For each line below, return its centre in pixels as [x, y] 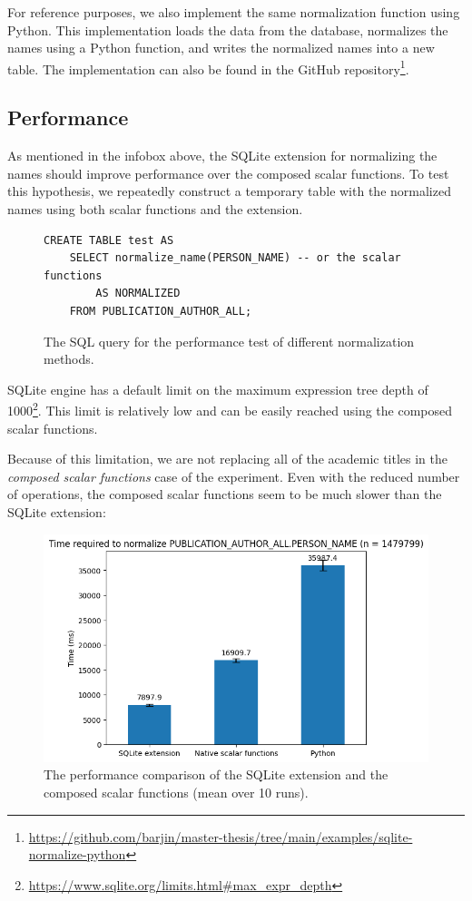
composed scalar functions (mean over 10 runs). [176, 793]
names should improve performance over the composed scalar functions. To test [228, 173]
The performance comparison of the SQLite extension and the [216, 774]
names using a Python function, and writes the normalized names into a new [221, 48]
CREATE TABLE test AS [109, 240]
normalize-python [77, 854]
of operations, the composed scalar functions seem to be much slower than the [225, 494]
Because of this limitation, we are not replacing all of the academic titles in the [228, 459]
